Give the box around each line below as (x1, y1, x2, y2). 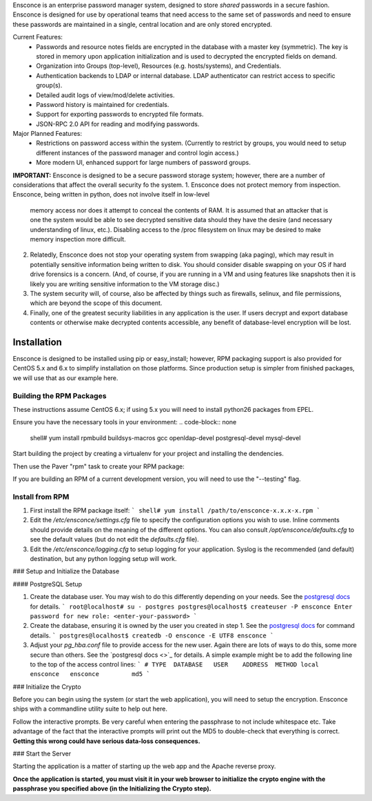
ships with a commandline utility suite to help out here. (12, 704, 168, 713)
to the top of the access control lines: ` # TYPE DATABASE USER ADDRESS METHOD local (30, 660, 320, 669)
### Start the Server (12, 749, 72, 758)
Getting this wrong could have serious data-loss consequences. (12, 737, 200, 745)
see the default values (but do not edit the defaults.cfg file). (30, 535, 199, 544)
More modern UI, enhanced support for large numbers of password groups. (36, 159, 251, 167)
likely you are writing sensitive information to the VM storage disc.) (30, 279, 220, 288)
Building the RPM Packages (12, 390, 107, 400)
